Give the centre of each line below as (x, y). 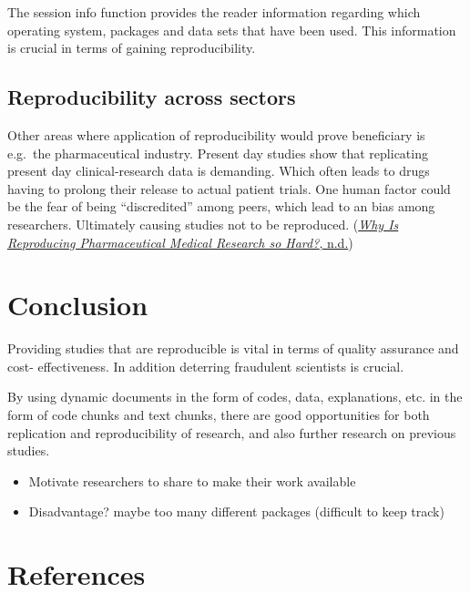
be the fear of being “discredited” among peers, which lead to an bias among (221, 206)
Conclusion (78, 305)
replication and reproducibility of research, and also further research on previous (232, 432)
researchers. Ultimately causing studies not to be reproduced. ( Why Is (203, 224)
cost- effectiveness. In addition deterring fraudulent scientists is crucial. (206, 366)
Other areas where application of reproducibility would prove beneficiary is (216, 134)
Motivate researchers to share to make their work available (192, 481)
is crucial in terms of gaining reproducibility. (132, 48)
